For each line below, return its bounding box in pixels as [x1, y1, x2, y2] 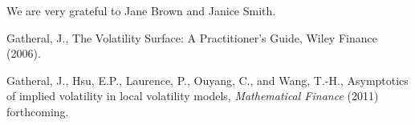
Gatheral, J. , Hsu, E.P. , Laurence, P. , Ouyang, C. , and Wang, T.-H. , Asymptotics [6, 71, 409, 88]
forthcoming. [6, 103, 69, 119]
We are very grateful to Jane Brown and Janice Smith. [6, 2, 276, 18]
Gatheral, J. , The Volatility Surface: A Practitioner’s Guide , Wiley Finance [6, 29, 377, 46]
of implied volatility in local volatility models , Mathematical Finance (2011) [6, 87, 379, 104]
